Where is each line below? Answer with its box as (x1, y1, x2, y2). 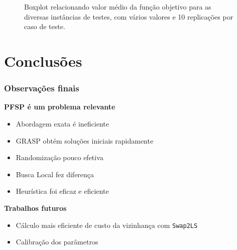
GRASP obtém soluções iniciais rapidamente (16, 135, 154, 146)
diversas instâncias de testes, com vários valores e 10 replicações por (24, 11, 233, 22)
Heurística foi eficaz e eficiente (16, 186, 109, 196)
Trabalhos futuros (4, 202, 67, 213)
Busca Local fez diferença (16, 169, 94, 179)
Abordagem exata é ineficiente (16, 118, 109, 129)
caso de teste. (24, 21, 65, 32)
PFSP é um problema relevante (4, 101, 115, 112)
